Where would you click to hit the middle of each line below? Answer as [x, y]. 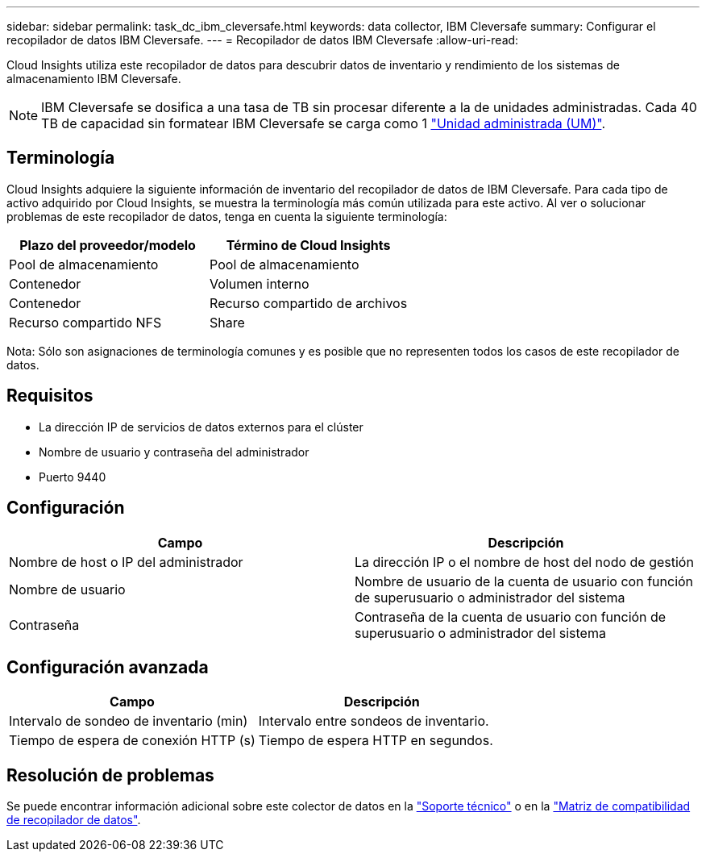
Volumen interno [260, 283]
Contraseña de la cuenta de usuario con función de [511, 616]
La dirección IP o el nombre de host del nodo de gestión [524, 562]
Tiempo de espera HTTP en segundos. [376, 741]
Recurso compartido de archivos [309, 303]
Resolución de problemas [110, 775]
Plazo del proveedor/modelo [108, 245]
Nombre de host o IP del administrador [126, 562]
